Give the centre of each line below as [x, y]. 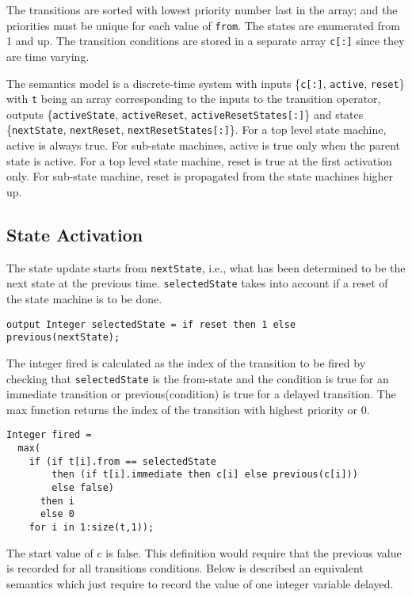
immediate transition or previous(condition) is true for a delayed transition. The [201, 394]
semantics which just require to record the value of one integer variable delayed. [200, 583]
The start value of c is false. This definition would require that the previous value [204, 552]
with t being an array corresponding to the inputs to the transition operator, [194, 99]
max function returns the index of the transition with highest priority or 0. [188, 409]
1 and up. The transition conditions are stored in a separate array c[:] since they [206, 41]
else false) [83, 487]
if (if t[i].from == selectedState [122, 461]
